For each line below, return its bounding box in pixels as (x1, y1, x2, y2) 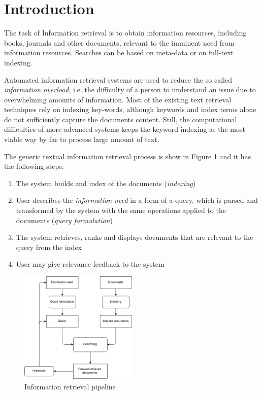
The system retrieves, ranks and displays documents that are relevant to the (16, 232, 253, 242)
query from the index (16, 241, 82, 252)
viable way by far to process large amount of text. (4, 134, 159, 145)
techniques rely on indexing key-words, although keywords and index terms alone (4, 104, 256, 115)
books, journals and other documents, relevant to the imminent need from (4, 37, 235, 48)
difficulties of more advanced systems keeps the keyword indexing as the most (4, 124, 245, 134)
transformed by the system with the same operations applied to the (16, 205, 226, 216)
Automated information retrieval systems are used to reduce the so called (4, 74, 232, 85)
